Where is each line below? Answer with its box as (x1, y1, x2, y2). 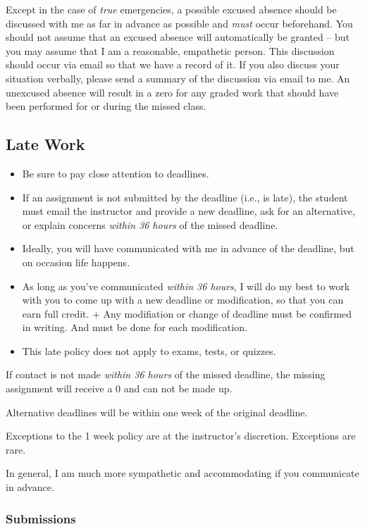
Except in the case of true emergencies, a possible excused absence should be (6, 2, 337, 16)
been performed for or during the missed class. (6, 99, 206, 113)
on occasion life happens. (22, 254, 130, 269)
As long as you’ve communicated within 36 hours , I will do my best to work (22, 278, 350, 293)
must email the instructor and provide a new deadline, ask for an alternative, (22, 204, 355, 218)
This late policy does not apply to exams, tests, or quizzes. (22, 343, 276, 358)
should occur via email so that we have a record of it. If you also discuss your (6, 57, 340, 72)
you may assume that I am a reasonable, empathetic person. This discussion (6, 43, 335, 58)
